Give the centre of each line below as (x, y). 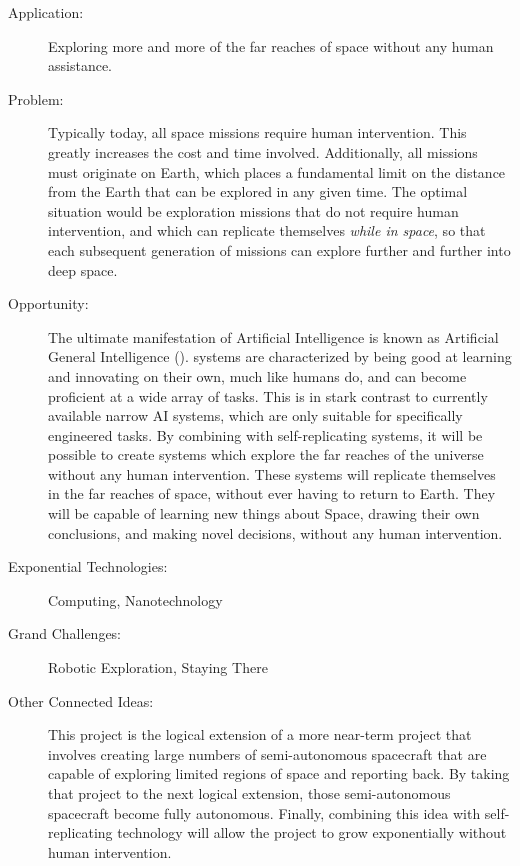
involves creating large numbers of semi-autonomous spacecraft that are (267, 753)
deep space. (83, 269)
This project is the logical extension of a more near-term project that (260, 734)
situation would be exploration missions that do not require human (253, 210)
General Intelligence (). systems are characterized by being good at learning (280, 356)
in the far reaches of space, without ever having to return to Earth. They (272, 493)
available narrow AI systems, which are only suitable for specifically (255, 415)
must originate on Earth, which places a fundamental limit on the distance (277, 171)
